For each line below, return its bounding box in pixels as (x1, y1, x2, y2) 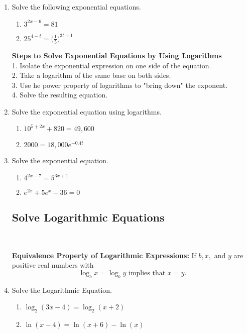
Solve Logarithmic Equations (12, 209, 165, 225)
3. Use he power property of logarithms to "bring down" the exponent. (12, 79, 228, 90)
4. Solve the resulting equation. (12, 89, 108, 100)
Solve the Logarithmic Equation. (12, 284, 112, 295)
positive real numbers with (12, 260, 94, 270)
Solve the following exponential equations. (12, 2, 141, 12)
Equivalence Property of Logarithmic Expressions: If (12, 250, 196, 260)
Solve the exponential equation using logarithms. (12, 106, 162, 117)
